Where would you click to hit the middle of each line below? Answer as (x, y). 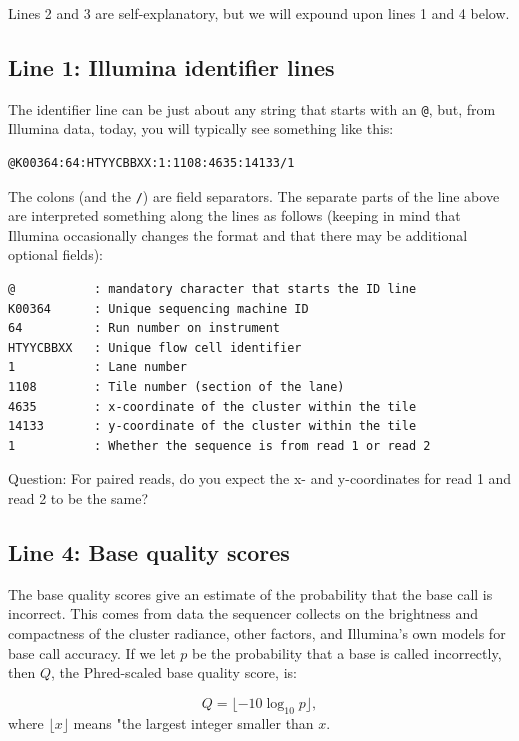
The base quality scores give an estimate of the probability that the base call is (250, 593)
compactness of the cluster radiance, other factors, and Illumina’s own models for (257, 633)
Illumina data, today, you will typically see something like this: (201, 128)
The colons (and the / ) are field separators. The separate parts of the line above (254, 195)
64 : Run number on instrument (144, 328)
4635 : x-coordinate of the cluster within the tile (212, 406)
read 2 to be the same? (78, 498)
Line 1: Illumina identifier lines (171, 66)
